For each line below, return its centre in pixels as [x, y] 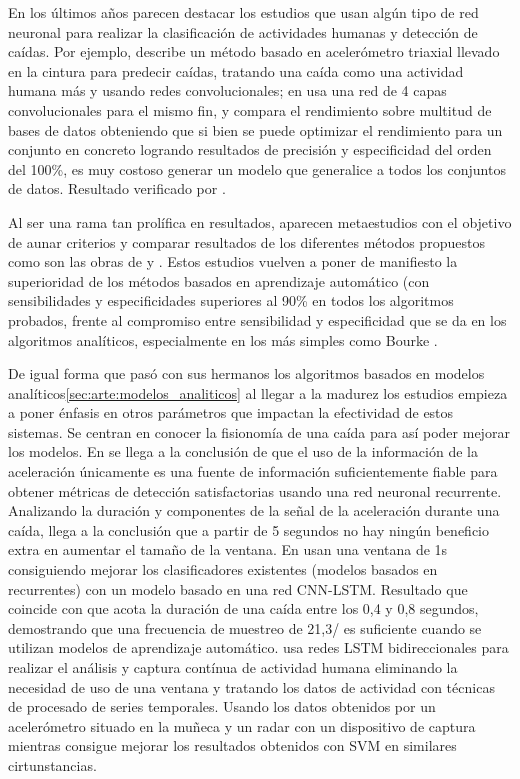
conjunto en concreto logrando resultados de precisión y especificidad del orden [250, 149]
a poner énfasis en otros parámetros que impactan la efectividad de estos [231, 412]
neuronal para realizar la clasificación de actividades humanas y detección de [243, 31]
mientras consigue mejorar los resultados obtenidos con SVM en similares [232, 745]
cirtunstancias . [52, 764]
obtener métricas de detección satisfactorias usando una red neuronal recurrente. [255, 490]
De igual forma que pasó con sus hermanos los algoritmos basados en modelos [246, 373]
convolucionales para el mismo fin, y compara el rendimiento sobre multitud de [250, 109]
